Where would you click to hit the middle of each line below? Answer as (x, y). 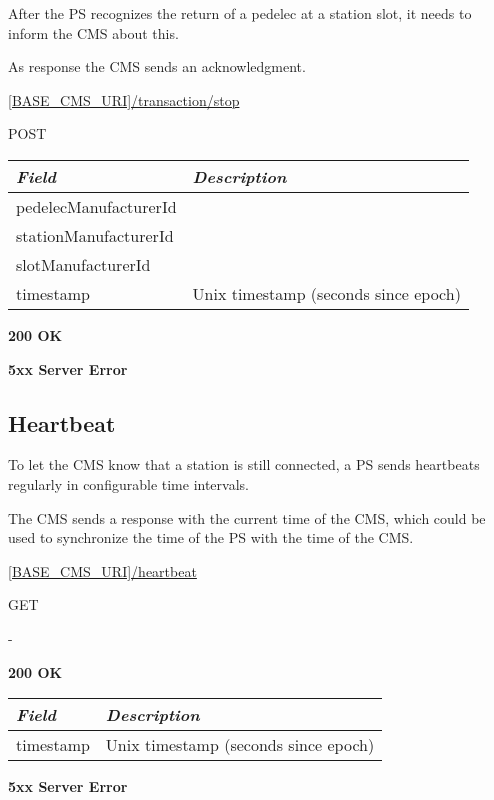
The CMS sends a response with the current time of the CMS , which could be (247, 517)
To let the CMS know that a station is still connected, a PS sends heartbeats (244, 464)
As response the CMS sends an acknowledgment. (157, 66)
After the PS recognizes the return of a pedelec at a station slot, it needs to (240, 13)
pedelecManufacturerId (96, 206)
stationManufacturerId (95, 235)
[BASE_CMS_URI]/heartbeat (102, 570)
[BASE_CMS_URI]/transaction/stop (124, 99)
